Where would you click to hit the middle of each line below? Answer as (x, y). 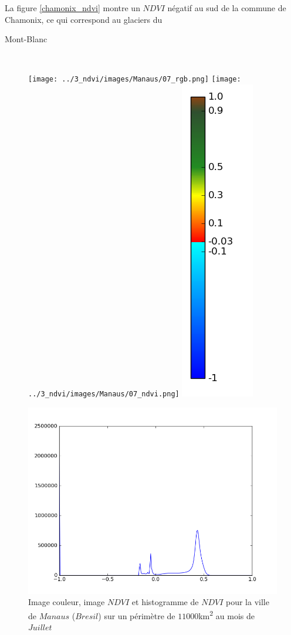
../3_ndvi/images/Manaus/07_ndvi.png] (104, 394)
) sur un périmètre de (137, 615)
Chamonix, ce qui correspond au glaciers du (84, 19)
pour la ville (247, 602)
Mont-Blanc (26, 39)
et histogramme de (165, 602)
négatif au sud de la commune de (227, 8)
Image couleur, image (67, 602)
